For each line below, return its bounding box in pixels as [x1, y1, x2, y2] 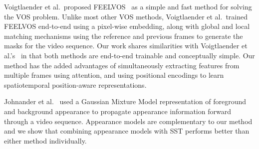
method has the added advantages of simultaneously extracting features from [4, 60, 240, 70]
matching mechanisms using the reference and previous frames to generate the [4, 30, 243, 41]
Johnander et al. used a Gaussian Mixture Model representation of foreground [4, 96, 247, 107]
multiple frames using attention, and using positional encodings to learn [4, 70, 224, 80]
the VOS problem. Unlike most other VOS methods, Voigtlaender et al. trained [4, 11, 248, 21]
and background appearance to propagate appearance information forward [4, 106, 231, 116]
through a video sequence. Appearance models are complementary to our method [4, 116, 253, 126]
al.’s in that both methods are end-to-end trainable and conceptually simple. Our [4, 50, 255, 60]
